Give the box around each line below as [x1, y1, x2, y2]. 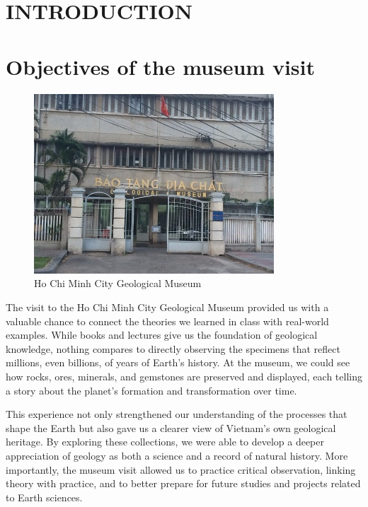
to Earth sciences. [6, 489, 83, 504]
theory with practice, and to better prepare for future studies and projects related [6, 476, 361, 491]
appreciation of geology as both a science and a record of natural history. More [6, 448, 348, 463]
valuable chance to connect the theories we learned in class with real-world [6, 313, 329, 328]
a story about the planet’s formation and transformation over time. [6, 383, 297, 397]
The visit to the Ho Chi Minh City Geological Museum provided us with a [6, 300, 329, 315]
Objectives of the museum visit [6, 52, 315, 81]
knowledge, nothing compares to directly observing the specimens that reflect [6, 341, 340, 356]
